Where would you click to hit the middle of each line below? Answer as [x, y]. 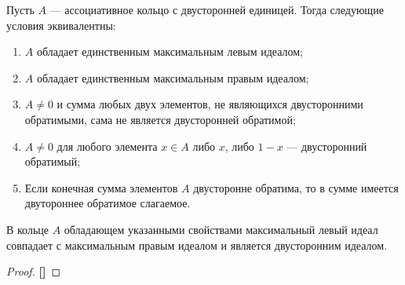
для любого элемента [107, 146]
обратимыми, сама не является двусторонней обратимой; [160, 119]
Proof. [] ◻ [34, 271]
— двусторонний [327, 146]
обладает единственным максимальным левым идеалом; [170, 51]
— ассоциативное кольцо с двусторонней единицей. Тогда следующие [217, 9]
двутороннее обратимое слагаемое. [108, 203]
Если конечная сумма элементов [101, 187]
